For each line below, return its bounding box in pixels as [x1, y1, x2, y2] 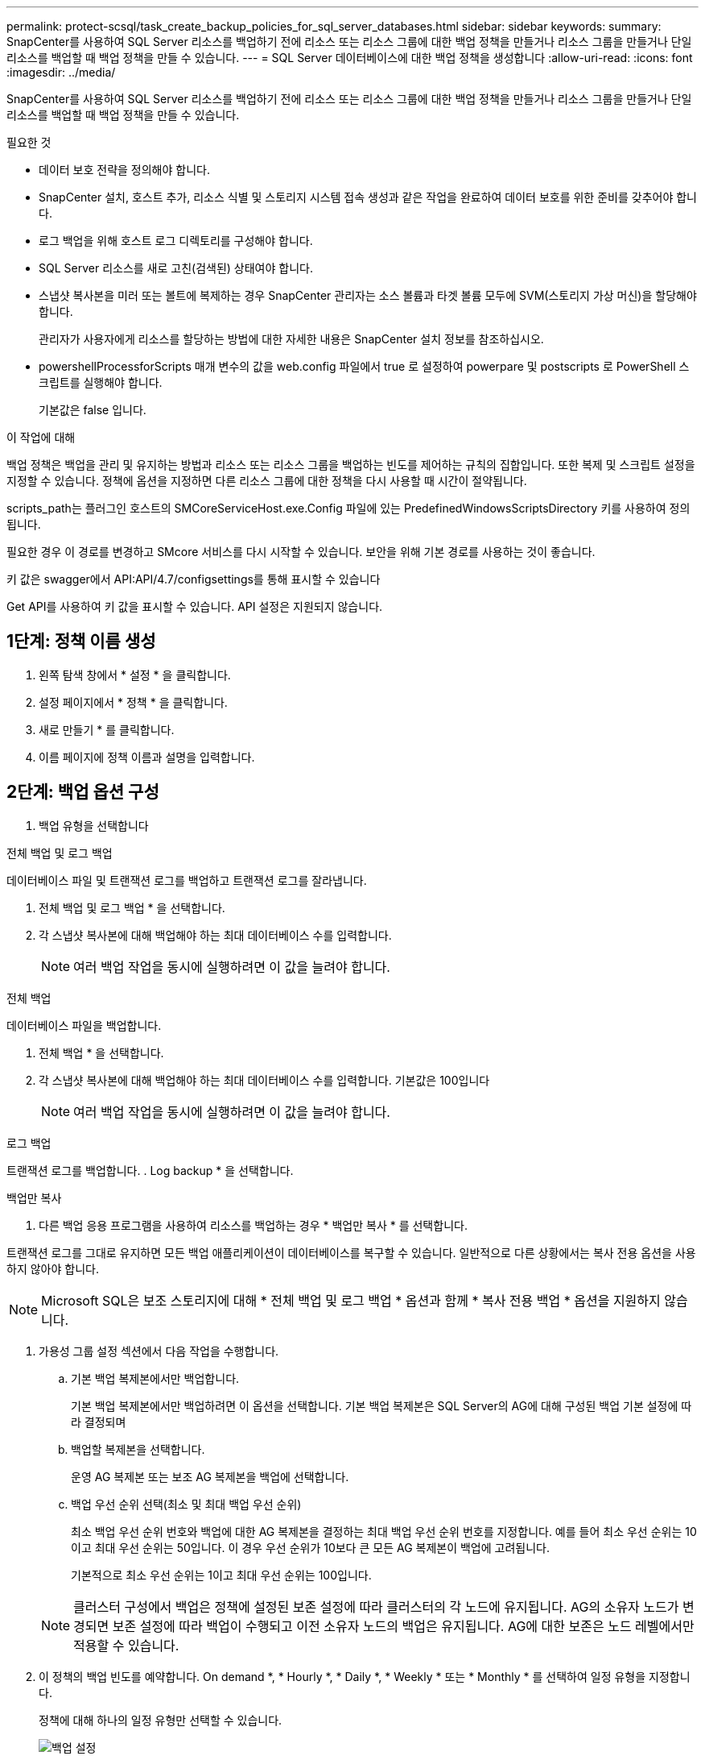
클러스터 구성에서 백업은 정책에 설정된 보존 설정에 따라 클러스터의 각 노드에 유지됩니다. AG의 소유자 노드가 [73, 1598, 679, 1615]
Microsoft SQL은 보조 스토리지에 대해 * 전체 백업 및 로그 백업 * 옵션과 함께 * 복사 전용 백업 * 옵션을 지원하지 [41, 1292, 661, 1309]
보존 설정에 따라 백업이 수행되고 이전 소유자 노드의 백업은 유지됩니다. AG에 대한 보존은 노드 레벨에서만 [112, 1617, 695, 1634]
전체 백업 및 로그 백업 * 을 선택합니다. [39, 900, 225, 915]
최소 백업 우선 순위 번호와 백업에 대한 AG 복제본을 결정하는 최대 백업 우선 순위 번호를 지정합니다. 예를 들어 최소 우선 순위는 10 [71, 1524, 697, 1538]
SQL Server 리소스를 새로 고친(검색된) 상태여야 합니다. [39, 261, 313, 275]
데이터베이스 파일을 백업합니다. [6, 1018, 162, 1032]
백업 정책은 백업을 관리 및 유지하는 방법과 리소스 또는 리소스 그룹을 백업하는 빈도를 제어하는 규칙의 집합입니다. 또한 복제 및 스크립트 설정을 [6, 458, 695, 471]
